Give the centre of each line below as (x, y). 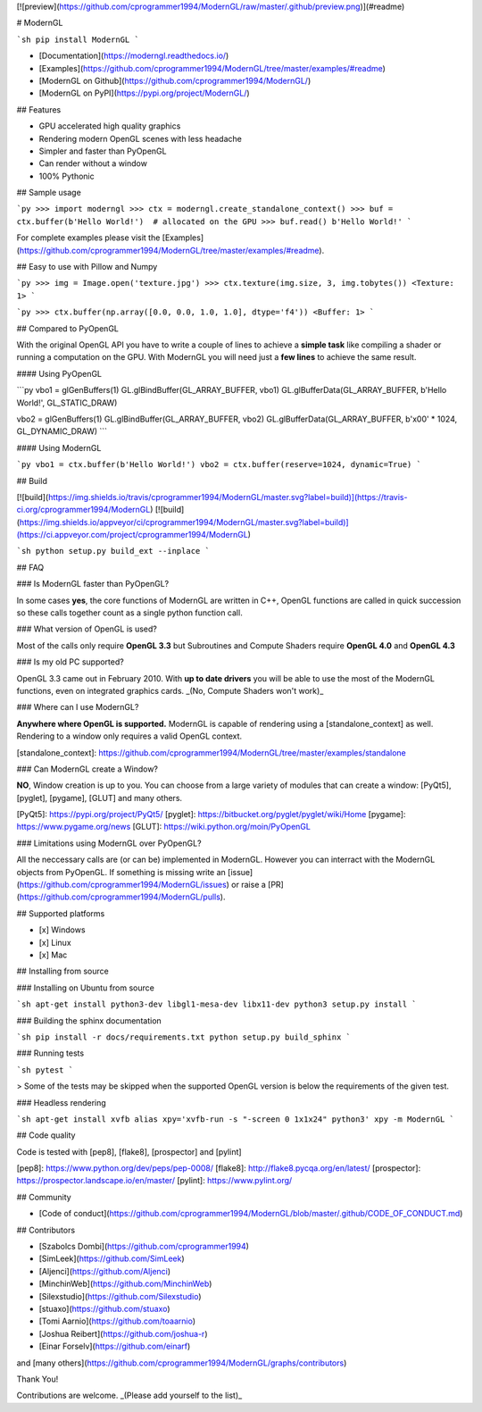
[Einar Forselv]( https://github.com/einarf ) (115, 1346)
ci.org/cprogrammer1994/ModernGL (83, 510)
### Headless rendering (61, 1102)
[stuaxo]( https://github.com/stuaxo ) (104, 1308)
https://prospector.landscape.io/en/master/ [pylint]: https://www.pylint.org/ (154, 1181)
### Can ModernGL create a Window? (87, 769)
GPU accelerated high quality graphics (110, 126)
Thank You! (37, 1379)
